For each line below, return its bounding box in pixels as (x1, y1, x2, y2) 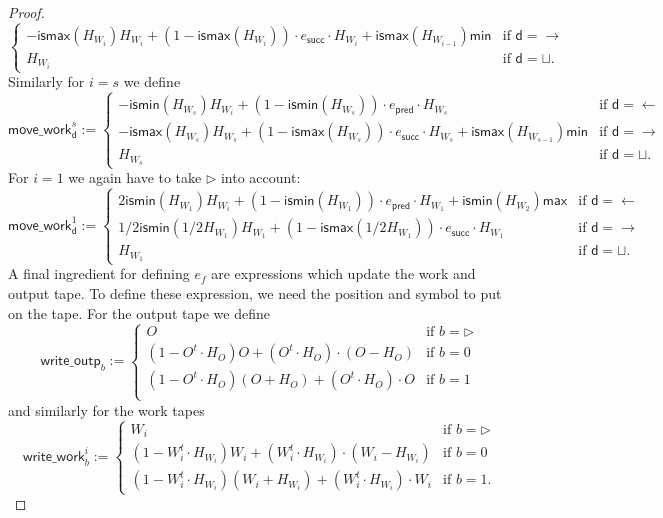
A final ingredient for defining (8, 263, 190, 284)
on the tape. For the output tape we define (8, 302, 270, 323)
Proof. (8, 2, 45, 22)
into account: (220, 167, 301, 188)
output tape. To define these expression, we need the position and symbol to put (8, 282, 502, 303)
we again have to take (68, 167, 202, 188)
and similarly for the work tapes (8, 399, 205, 420)
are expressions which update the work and (211, 263, 476, 284)
